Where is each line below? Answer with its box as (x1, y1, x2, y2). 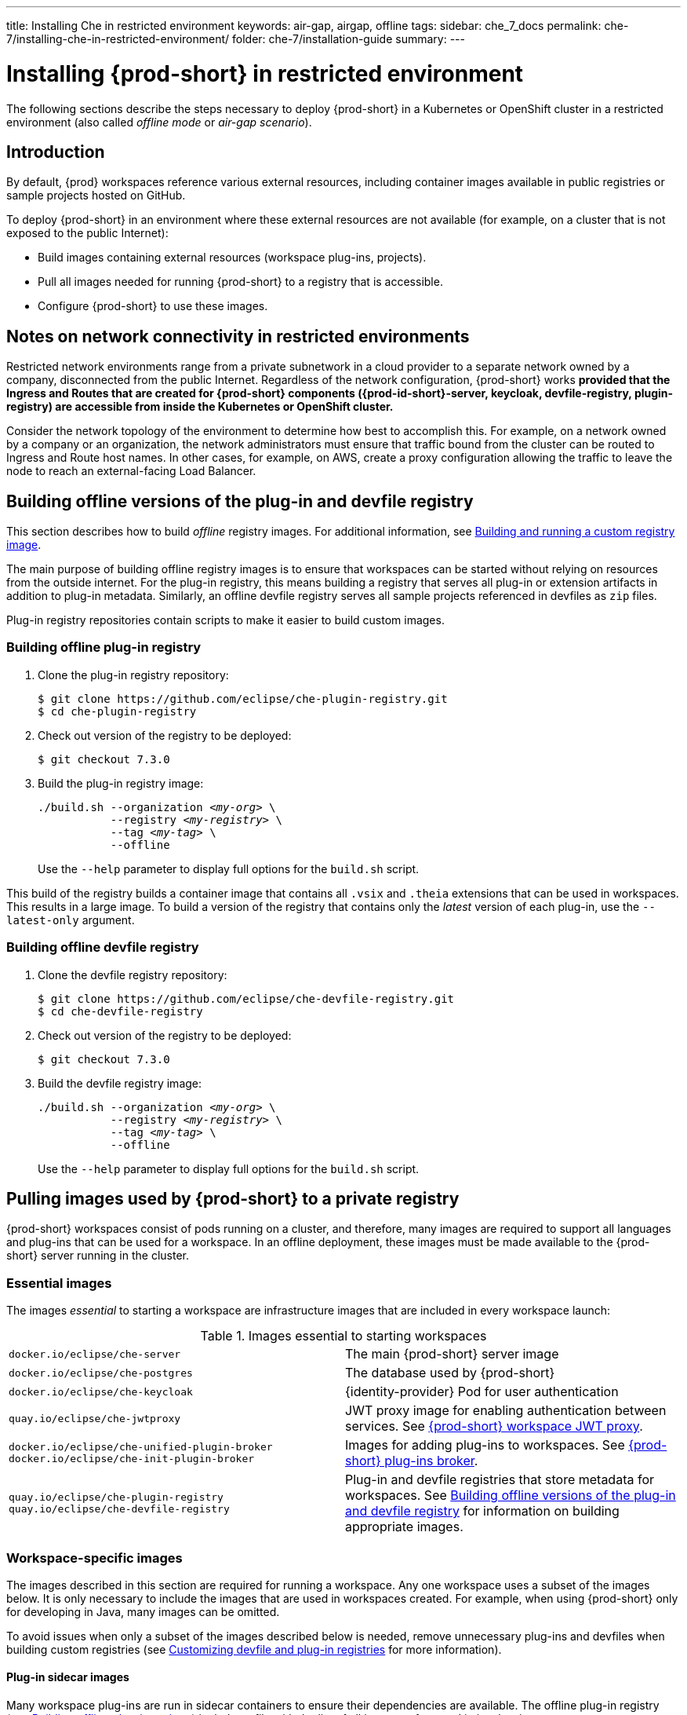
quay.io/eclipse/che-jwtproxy (9, 1412, 181, 1424)
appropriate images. (345, 1519, 463, 1535)
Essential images (6, 1274, 112, 1291)
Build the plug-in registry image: (38, 776, 204, 790)
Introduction (6, 141, 105, 162)
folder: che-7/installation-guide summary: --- (232, 32, 465, 46)
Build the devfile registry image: (38, 1076, 202, 1090)
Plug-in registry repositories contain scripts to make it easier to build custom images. (6, 613, 445, 627)
